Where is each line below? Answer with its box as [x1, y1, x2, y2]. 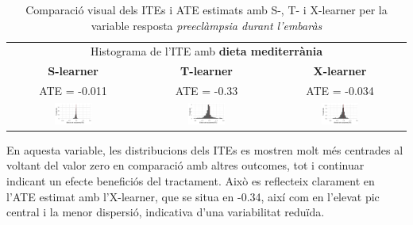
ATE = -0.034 [306, 82, 374, 99]
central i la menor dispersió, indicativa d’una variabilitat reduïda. [6, 204, 325, 220]
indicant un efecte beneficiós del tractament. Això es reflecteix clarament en [6, 173, 375, 189]
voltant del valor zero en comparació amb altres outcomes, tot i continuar [6, 157, 365, 174]
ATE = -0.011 [39, 82, 107, 99]
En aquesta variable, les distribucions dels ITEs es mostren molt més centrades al [6, 141, 403, 158]
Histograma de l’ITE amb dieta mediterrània [90, 43, 323, 59]
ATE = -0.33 [175, 82, 238, 99]
